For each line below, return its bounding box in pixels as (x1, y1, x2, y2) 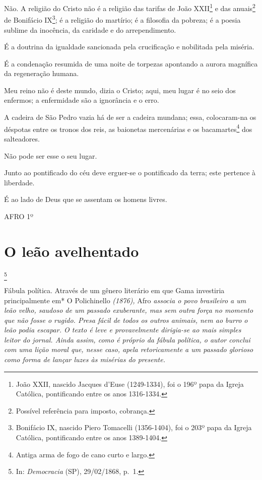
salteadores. (4, 133, 40, 144)
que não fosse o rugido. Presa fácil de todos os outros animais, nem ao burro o (4, 314, 248, 325)
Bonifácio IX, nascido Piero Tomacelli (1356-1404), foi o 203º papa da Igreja (16, 422, 252, 433)
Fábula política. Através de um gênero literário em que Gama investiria (4, 285, 225, 295)
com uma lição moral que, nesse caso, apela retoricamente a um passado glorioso (4, 344, 253, 355)
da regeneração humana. (4, 68, 79, 79)
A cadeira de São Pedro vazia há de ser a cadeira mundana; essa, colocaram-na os (4, 112, 256, 122)
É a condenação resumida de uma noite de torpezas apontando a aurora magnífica (4, 58, 258, 68)
